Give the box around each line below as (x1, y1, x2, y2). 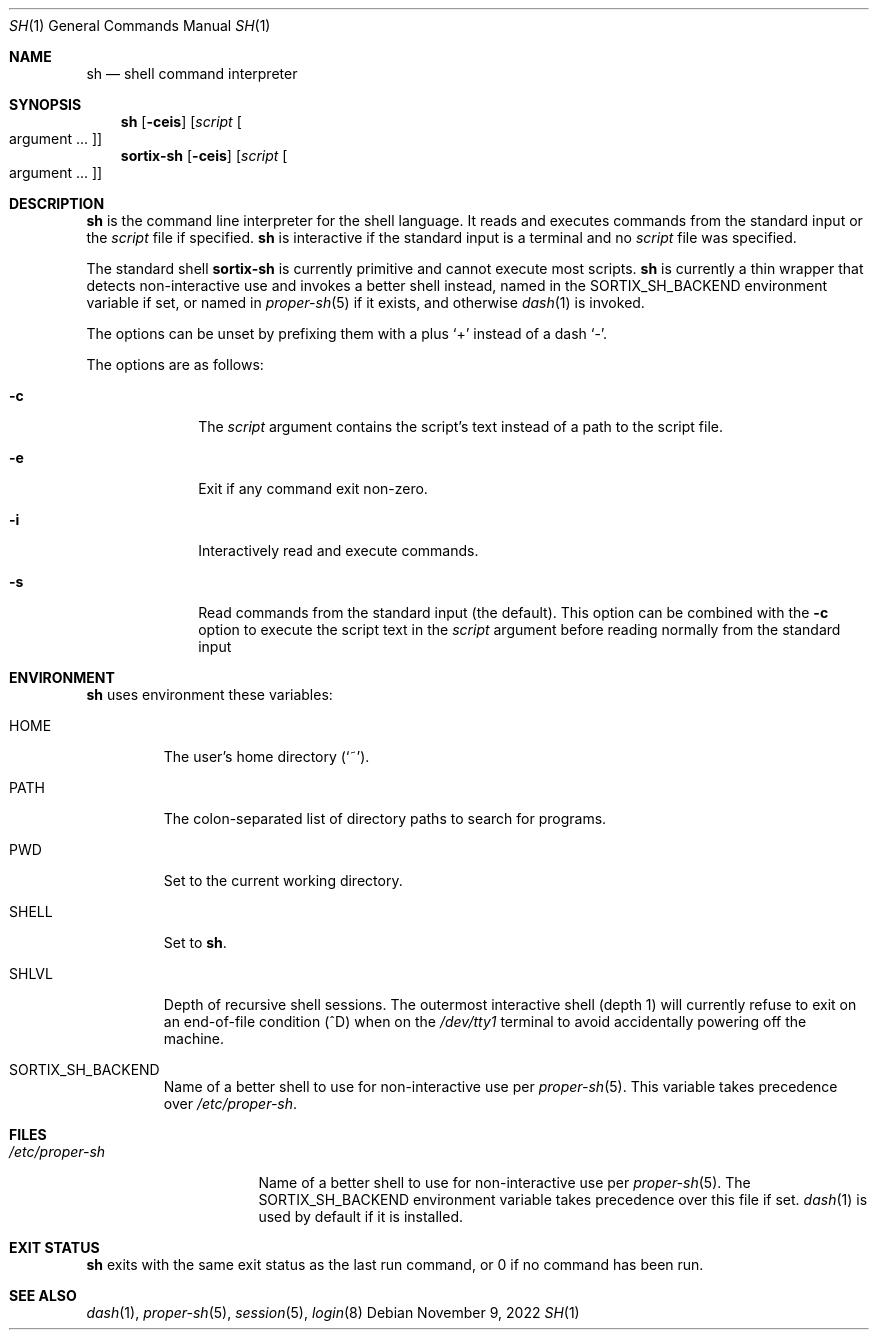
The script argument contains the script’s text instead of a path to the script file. (198, 418, 723, 435)
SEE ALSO (9, 1287, 77, 1304)
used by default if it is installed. (258, 1208, 464, 1225)
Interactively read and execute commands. (198, 542, 479, 559)
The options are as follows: (86, 356, 264, 373)
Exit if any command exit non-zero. (198, 480, 428, 497)
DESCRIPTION (9, 195, 105, 212)
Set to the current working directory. (163, 872, 403, 889)
